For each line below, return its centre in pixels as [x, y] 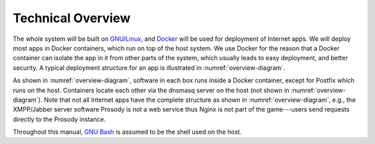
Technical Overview [72, 18]
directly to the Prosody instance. [59, 119]
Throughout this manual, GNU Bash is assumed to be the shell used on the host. [127, 132]
